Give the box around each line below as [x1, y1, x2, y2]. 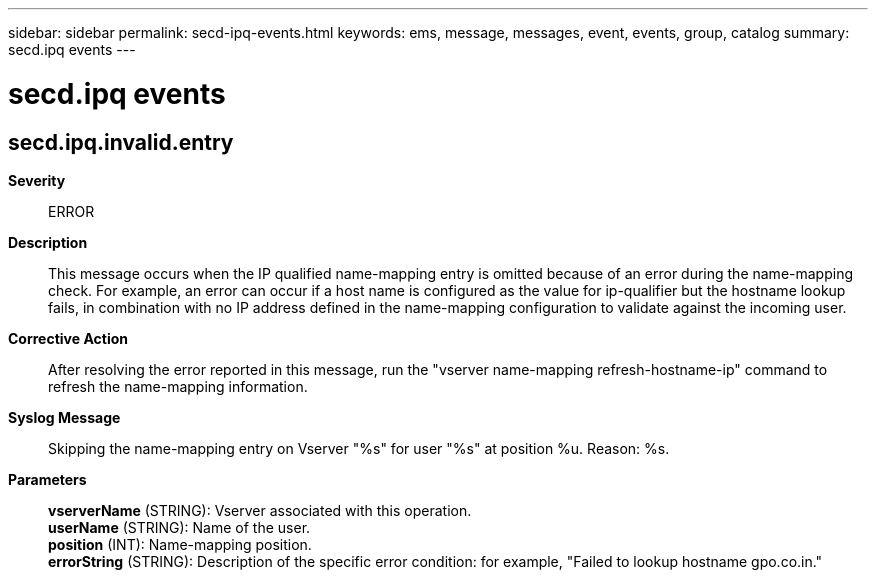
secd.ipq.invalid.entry [8, 129, 234, 155]
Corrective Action [8, 329, 128, 347]
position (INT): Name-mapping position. [48, 535, 312, 553]
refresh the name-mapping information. [48, 377, 308, 395]
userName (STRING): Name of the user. [48, 518, 311, 536]
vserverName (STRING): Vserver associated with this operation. [48, 501, 472, 519]
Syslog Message [8, 408, 121, 426]
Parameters [8, 470, 87, 488]
